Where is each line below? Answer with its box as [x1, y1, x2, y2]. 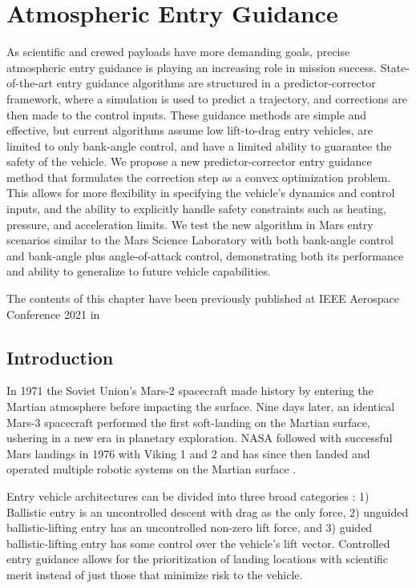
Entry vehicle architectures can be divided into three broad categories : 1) [6, 487, 370, 504]
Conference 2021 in [6, 305, 100, 322]
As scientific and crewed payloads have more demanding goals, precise [6, 43, 350, 60]
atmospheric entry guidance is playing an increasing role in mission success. [6, 58, 377, 75]
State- [380, 58, 410, 75]
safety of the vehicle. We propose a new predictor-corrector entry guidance [6, 153, 372, 170]
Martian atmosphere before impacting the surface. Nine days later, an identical [6, 398, 395, 415]
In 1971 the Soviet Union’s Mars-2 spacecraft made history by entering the [6, 382, 374, 399]
